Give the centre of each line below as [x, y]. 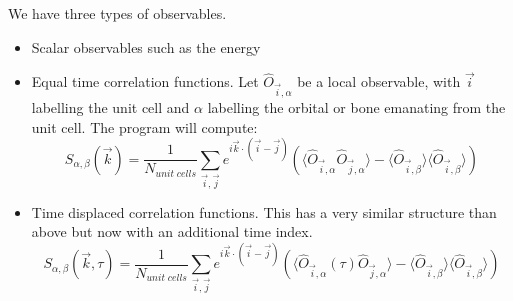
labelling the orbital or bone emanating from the [356, 107]
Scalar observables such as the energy [146, 46]
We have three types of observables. [117, 13]
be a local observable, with [379, 81]
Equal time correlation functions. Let [145, 81]
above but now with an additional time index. [172, 231]
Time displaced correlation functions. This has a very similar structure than [264, 211]
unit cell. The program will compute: [144, 126]
